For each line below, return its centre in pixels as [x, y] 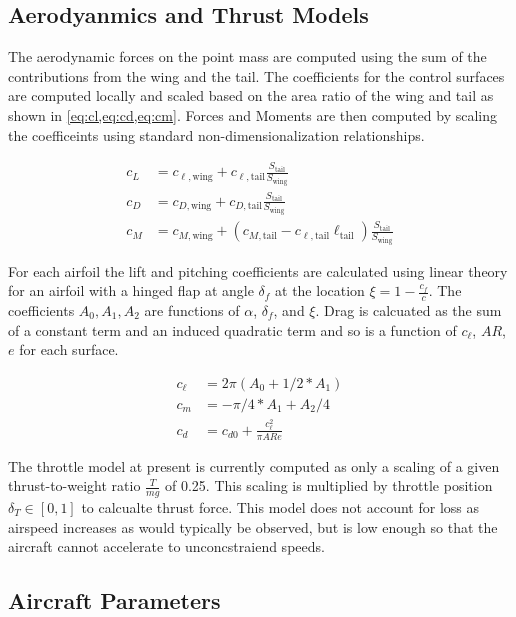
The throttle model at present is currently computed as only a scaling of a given [254, 465]
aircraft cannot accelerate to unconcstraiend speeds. [166, 546]
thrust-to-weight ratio [74, 485]
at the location [320, 290]
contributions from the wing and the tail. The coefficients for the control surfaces [256, 75]
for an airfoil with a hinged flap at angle [131, 290]
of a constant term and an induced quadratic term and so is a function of [232, 329]
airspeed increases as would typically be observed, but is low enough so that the [253, 526]
